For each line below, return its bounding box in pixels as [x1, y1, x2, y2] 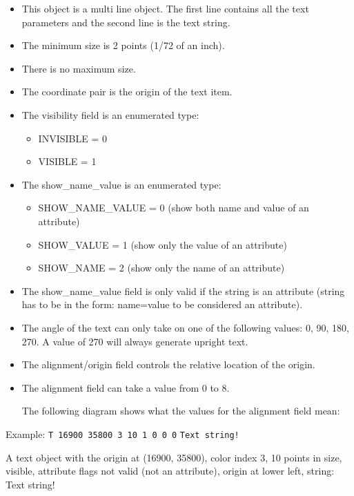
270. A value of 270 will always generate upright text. [21, 334, 248, 348]
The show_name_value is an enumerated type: [21, 177, 222, 191]
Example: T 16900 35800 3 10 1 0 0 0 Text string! [6, 426, 239, 441]
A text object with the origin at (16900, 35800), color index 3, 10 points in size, [6, 450, 342, 464]
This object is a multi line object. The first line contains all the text [21, 1, 309, 15]
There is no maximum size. [21, 61, 136, 75]
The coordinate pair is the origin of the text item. [21, 84, 233, 99]
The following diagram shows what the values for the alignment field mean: [21, 403, 340, 418]
